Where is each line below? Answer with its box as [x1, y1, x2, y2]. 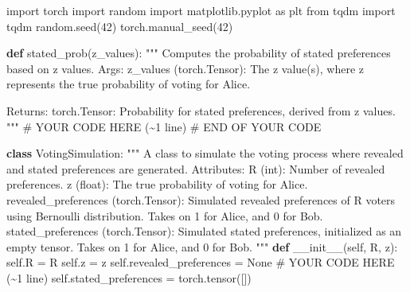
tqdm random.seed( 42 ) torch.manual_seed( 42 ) [6, 18, 233, 34]
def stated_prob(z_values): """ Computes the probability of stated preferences [6, 45, 391, 61]
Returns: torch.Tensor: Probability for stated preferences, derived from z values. [6, 102, 396, 119]
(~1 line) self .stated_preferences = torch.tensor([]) [6, 269, 252, 286]
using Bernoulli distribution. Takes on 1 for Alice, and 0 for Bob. [6, 207, 323, 224]
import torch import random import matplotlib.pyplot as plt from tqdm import [6, 2, 396, 18]
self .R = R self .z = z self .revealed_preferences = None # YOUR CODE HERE [6, 254, 395, 271]
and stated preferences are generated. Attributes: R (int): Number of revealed [6, 160, 385, 177]
